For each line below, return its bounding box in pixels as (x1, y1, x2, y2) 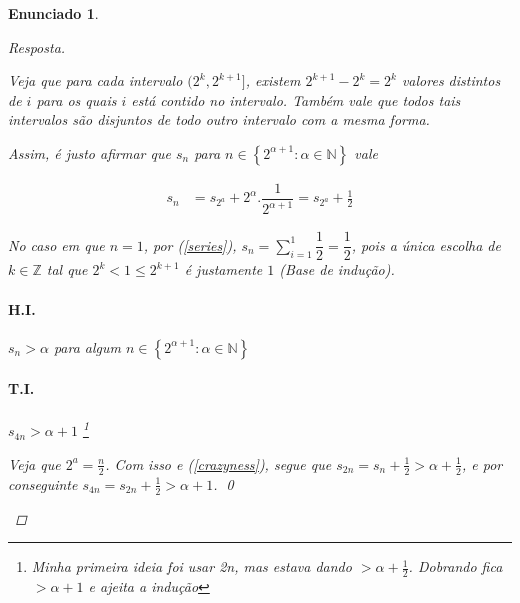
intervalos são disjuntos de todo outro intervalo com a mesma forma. (8, 109, 430, 130)
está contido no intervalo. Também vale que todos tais (131, 89, 461, 110)
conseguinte (8, 473, 78, 494)
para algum (53, 336, 121, 357)
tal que (46, 259, 88, 280)
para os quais (36, 89, 117, 110)
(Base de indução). (279, 259, 395, 280)
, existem (245, 70, 301, 91)
